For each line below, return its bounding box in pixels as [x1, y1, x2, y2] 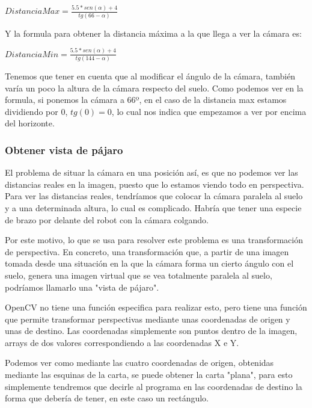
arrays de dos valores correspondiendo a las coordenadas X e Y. [5, 336, 239, 348]
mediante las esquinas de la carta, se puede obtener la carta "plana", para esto [5, 368, 293, 381]
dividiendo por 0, [5, 105, 68, 117]
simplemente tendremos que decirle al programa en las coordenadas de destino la [5, 380, 302, 392]
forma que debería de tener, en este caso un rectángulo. [5, 392, 209, 404]
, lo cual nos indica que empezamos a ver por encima [111, 105, 307, 117]
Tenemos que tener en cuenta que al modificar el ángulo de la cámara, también [5, 69, 296, 82]
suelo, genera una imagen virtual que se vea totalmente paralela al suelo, [5, 268, 272, 281]
